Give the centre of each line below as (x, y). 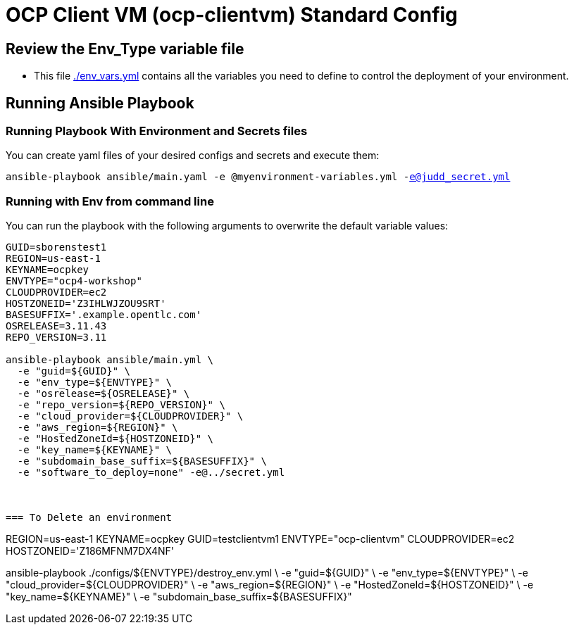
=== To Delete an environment (89, 518)
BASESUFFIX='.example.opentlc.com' (104, 315)
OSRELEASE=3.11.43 (56, 326)
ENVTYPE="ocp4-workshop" (74, 281)
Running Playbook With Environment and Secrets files (157, 131)
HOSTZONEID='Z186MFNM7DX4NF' (90, 551)
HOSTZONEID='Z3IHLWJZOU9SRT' (86, 304)
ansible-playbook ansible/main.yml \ (110, 360)
